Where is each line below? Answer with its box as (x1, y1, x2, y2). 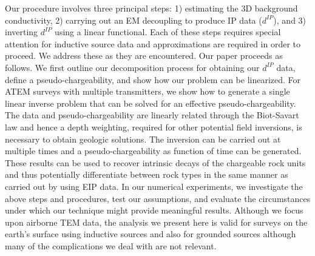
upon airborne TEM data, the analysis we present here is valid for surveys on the (5, 215, 308, 228)
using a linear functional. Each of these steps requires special (55, 25, 281, 38)
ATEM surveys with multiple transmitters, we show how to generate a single (5, 85, 290, 98)
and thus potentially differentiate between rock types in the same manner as (5, 168, 288, 181)
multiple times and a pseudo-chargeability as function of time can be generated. (5, 144, 302, 157)
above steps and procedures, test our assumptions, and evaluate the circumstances (5, 192, 311, 204)
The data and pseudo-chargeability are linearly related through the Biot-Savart (5, 109, 299, 121)
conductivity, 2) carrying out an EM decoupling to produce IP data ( (5, 13, 262, 26)
